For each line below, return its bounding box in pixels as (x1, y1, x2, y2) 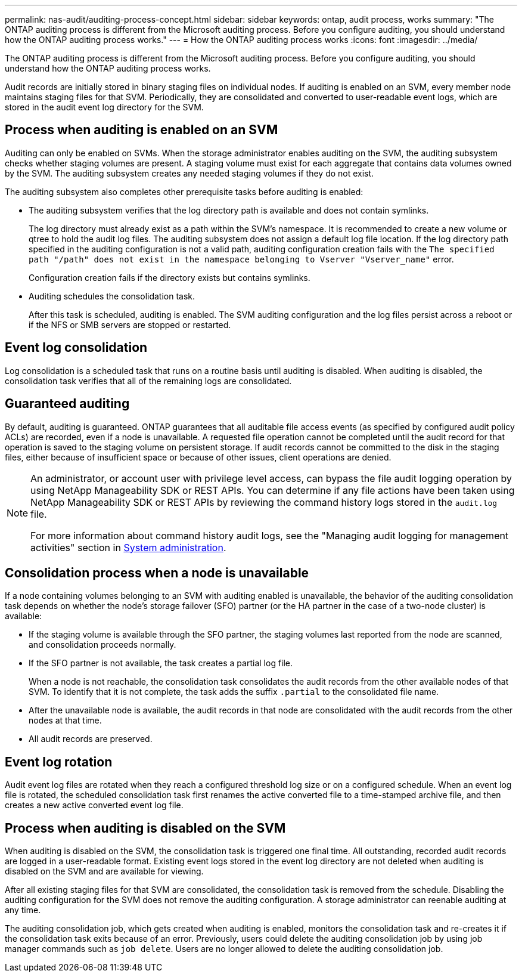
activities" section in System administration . (30, 541, 226, 554)
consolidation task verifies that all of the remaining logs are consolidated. (5, 375, 292, 386)
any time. (5, 905, 41, 916)
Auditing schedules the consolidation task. (29, 290, 195, 301)
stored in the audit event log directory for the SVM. (5, 102, 204, 112)
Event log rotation (5, 754, 113, 769)
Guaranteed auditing (5, 396, 130, 412)
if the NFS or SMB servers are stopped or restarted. (29, 319, 231, 330)
